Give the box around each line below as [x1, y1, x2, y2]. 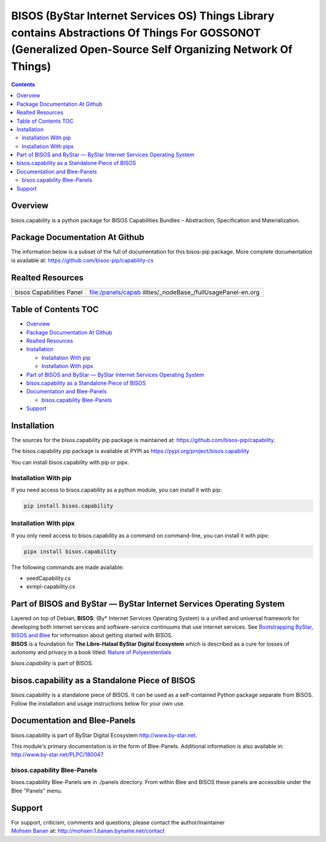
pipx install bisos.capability [24, 548, 117, 555]
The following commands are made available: [11, 564, 124, 571]
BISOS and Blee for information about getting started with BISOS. [11, 632, 173, 639]
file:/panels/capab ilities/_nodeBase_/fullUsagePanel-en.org [89, 288, 260, 296]
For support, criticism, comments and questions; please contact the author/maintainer [11, 818, 225, 826]
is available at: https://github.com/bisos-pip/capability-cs [11, 257, 154, 264]
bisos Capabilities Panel [14, 288, 83, 296]
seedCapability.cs [26, 574, 71, 582]
